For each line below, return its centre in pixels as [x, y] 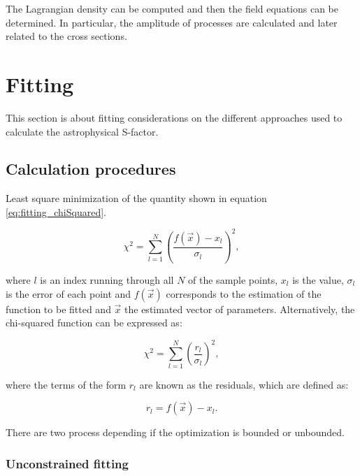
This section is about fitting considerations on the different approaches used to [174, 117]
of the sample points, [233, 279]
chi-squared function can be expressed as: [94, 323]
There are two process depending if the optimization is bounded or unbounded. [175, 432]
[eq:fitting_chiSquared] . [56, 211]
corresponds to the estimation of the [244, 293]
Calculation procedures [91, 169]
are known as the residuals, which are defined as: [244, 384]
